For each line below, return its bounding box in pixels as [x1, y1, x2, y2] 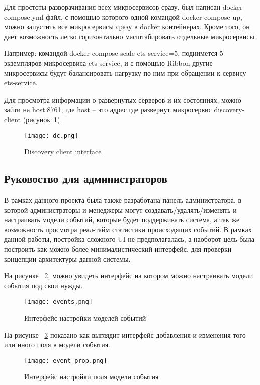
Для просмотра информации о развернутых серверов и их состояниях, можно [4, 94, 241, 105]
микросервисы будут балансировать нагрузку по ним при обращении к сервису [4, 67, 246, 78]
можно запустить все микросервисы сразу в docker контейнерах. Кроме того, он [4, 21, 250, 32]
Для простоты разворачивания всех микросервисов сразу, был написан [4, 2, 221, 12]
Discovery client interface [24, 146, 102, 157]
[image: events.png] [24, 298, 93, 306]
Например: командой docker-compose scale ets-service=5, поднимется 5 [4, 48, 223, 58]
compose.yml [4, 11, 44, 22]
